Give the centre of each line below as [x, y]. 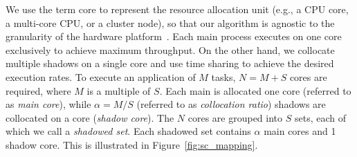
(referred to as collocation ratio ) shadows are [231, 104]
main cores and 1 [300, 131]
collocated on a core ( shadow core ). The [90, 117]
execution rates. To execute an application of [101, 76]
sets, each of [320, 117]
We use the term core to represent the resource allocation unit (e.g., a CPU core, [177, 9]
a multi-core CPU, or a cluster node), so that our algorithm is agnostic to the [170, 22]
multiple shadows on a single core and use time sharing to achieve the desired [170, 63]
